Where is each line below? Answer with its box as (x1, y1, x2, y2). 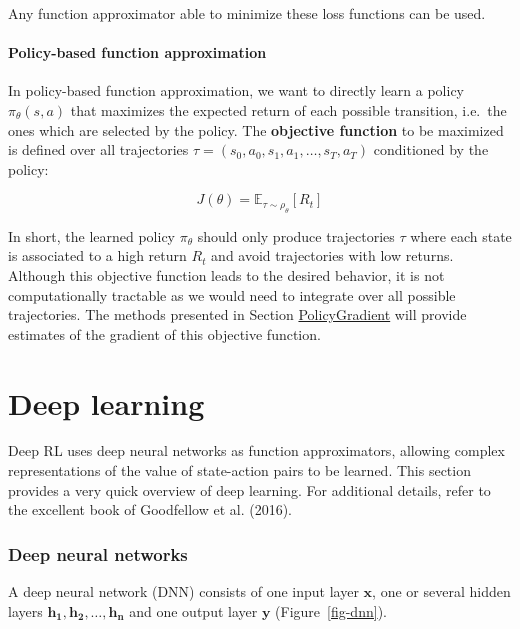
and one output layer (129, 600, 258, 621)
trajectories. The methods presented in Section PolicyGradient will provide (8, 304, 467, 325)
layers (8, 600, 43, 621)
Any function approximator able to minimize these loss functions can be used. (8, 3, 486, 23)
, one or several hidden (372, 581, 511, 602)
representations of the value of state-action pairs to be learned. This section (8, 460, 471, 481)
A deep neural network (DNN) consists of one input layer (8, 581, 359, 602)
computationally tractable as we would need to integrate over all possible (8, 284, 456, 305)
